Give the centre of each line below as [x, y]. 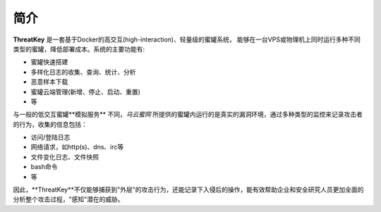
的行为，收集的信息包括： [50, 124]
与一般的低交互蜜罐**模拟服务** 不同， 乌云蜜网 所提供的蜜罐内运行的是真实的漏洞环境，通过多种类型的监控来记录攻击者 [188, 114]
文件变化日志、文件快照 [65, 157]
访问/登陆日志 [50, 137]
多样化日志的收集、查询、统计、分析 [83, 72]
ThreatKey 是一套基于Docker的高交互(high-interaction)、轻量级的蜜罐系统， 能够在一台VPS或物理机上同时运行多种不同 [187, 39]
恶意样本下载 [49, 82]
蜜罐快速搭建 [49, 62]
